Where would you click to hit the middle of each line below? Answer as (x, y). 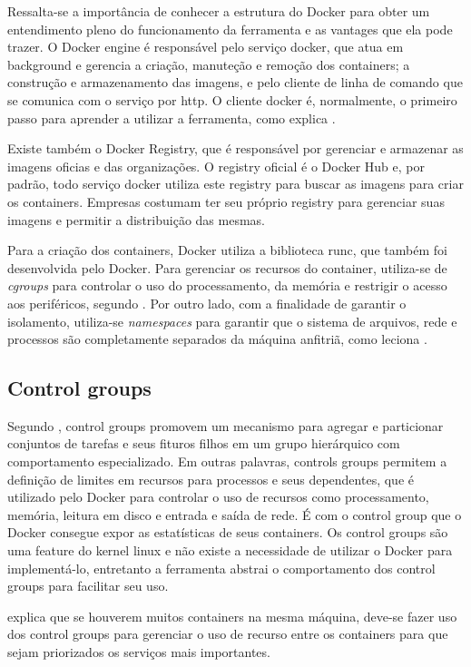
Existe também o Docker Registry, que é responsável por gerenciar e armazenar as (235, 148)
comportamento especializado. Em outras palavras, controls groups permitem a (227, 461)
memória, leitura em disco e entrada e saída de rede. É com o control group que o (235, 514)
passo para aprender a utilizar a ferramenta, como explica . (172, 118)
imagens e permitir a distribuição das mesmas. (136, 219)
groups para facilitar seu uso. (88, 586)
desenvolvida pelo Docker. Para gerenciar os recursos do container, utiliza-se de (227, 267)
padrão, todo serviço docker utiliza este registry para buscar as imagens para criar (235, 184)
